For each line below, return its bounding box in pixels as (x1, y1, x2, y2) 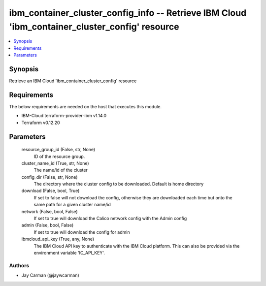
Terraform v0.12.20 (21, 120, 60, 126)
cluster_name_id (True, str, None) (21, 160, 89, 166)
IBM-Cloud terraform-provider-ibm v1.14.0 (21, 113, 107, 119)
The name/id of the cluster (33, 167, 88, 173)
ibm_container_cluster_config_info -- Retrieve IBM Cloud (9, 7, 247, 18)
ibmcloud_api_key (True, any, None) (21, 236, 95, 242)
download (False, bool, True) (21, 188, 80, 194)
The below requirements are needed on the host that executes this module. (9, 103, 162, 109)
